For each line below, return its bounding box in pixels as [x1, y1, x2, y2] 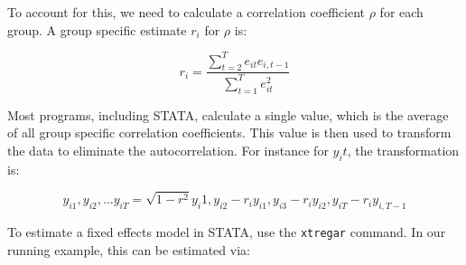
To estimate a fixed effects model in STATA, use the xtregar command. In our [7, 222, 446, 241]
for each [379, 3, 424, 21]
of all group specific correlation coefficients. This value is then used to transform [7, 123, 452, 142]
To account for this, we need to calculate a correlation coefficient [7, 3, 366, 21]
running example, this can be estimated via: [7, 240, 250, 259]
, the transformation [347, 140, 460, 159]
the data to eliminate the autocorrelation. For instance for [7, 140, 329, 159]
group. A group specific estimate [7, 20, 187, 39]
